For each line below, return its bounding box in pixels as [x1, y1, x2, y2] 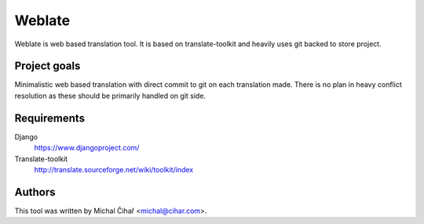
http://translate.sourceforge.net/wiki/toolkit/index [34, 164, 194, 174]
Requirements [14, 111, 86, 125]
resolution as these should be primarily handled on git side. [14, 91, 207, 100]
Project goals [14, 60, 81, 73]
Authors [14, 185, 56, 199]
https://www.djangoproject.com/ [34, 143, 140, 153]
